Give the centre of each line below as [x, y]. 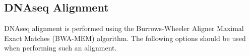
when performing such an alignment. [60, 48]
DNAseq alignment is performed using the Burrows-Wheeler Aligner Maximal [124, 28]
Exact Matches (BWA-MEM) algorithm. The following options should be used [125, 38]
